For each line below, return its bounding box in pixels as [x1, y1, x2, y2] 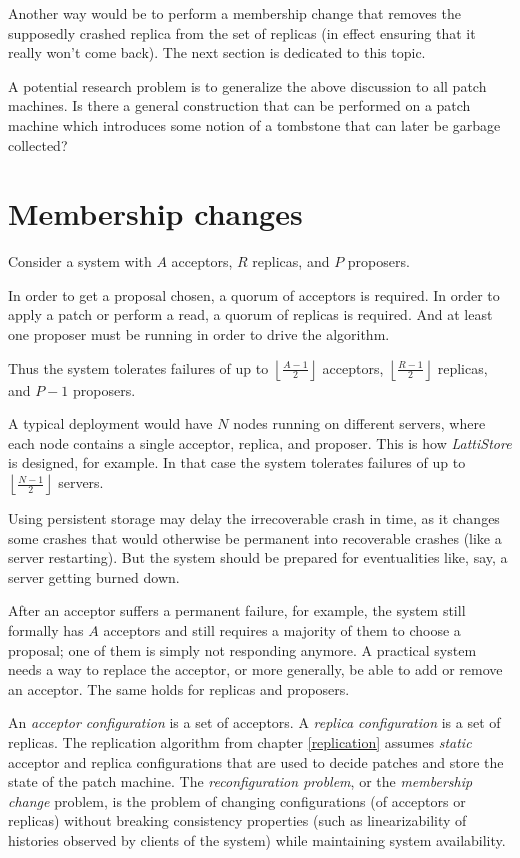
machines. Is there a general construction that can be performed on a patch [8, 95, 471, 116]
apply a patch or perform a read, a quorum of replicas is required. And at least [8, 304, 493, 325]
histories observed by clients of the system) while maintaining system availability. [8, 829, 506, 850]
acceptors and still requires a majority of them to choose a [103, 620, 461, 640]
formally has [8, 620, 84, 640]
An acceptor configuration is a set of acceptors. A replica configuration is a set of [8, 712, 501, 733]
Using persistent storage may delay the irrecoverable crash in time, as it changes [8, 508, 500, 529]
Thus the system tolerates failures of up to [8, 357, 269, 378]
